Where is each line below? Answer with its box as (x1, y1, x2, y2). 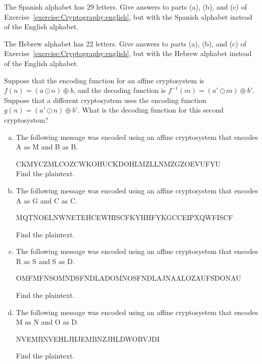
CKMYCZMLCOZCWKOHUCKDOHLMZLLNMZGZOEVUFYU (16, 158, 221, 169)
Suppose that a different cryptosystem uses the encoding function (4, 94, 206, 105)
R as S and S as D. (16, 255, 75, 266)
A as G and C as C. (16, 195, 77, 205)
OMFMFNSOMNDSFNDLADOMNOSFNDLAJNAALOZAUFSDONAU (16, 273, 241, 283)
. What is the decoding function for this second (77, 105, 224, 115)
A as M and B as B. (16, 141, 78, 152)
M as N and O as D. (16, 317, 79, 327)
